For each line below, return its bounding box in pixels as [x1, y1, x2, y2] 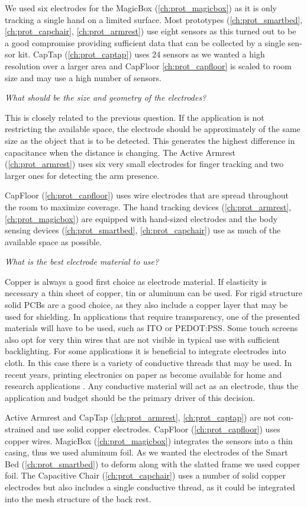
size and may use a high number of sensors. [5, 71, 161, 84]
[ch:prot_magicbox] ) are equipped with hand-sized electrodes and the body [5, 212, 278, 224]
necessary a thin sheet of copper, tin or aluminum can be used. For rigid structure [5, 287, 302, 299]
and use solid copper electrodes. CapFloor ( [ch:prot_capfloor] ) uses [36, 423, 280, 435]
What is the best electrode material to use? [5, 255, 159, 268]
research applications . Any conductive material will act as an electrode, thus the [5, 380, 298, 392]
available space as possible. [5, 235, 102, 248]
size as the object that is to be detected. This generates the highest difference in [5, 134, 295, 146]
